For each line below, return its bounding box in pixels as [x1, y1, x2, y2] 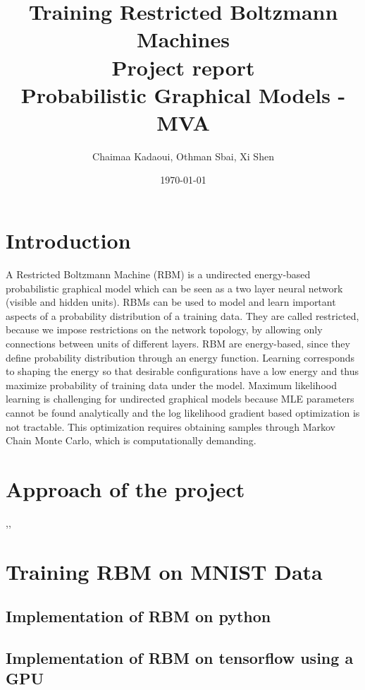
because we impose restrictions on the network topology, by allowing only [6, 322, 323, 337]
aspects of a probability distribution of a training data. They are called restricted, [6, 308, 359, 323]
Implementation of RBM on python [6, 605, 271, 627]
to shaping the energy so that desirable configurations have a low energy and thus [6, 364, 359, 379]
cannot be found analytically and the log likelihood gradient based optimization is [6, 405, 360, 420]
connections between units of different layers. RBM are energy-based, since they [6, 335, 350, 350]
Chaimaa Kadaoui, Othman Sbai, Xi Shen [92, 148, 274, 163]
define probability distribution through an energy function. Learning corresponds [6, 350, 355, 364]
